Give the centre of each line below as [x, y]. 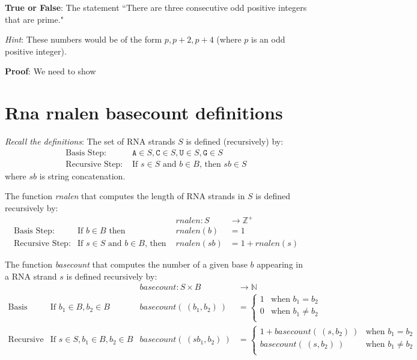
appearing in [280, 264]
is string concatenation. [82, 175]
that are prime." [34, 19]
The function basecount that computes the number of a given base [126, 264]
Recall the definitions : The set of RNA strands [90, 141]
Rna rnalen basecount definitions [144, 112]
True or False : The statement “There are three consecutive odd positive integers [156, 7]
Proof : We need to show [50, 71]
